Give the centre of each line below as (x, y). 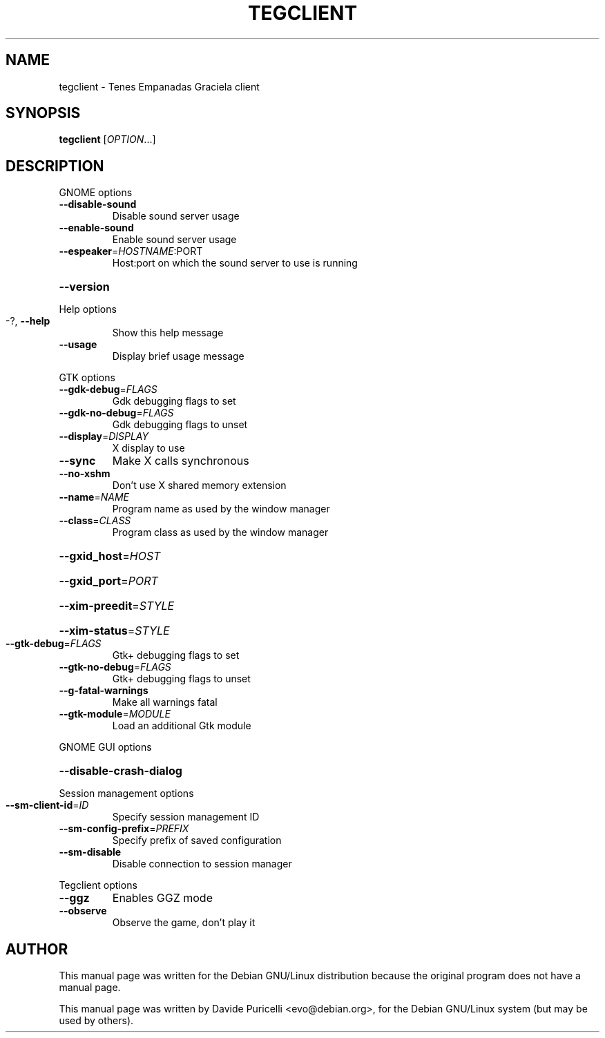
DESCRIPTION (55, 166)
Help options (88, 309)
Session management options (126, 794)
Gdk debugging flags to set (174, 401)
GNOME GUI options (105, 747)
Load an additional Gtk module (182, 726)
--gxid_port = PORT (108, 581)
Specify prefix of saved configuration (197, 840)
